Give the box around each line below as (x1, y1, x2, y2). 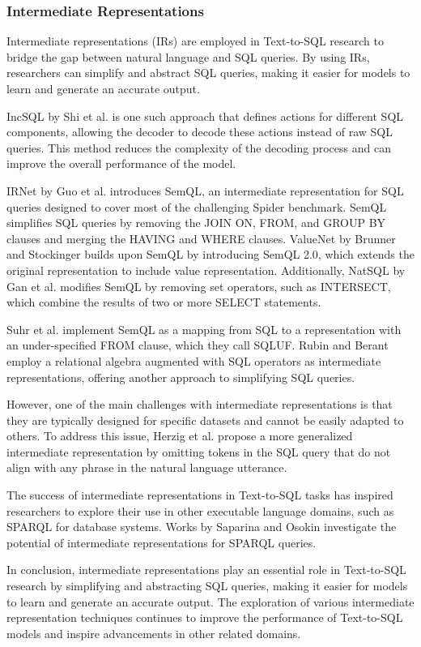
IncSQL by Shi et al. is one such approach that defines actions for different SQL (6, 107, 404, 124)
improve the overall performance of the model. (6, 155, 236, 172)
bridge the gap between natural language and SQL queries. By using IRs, (6, 48, 370, 65)
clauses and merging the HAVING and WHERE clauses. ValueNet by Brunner (6, 229, 396, 246)
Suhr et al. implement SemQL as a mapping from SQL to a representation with (6, 320, 402, 337)
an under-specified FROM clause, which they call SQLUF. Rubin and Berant (6, 336, 389, 353)
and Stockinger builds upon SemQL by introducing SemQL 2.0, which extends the (6, 246, 415, 263)
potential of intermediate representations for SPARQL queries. (6, 533, 317, 551)
